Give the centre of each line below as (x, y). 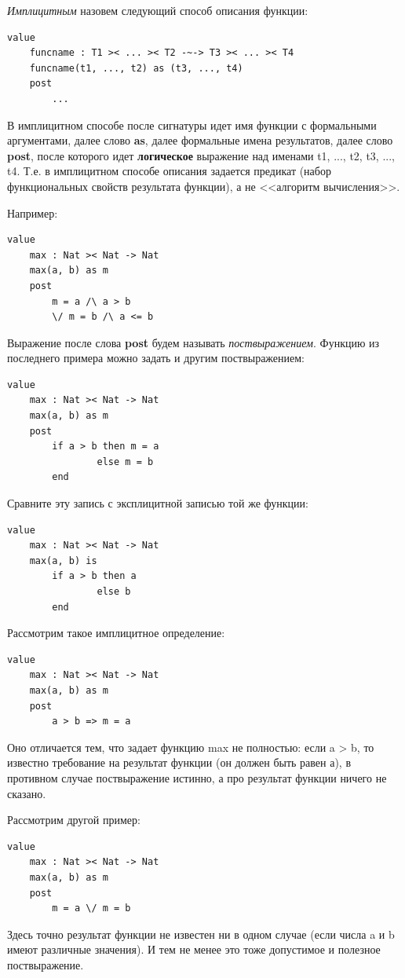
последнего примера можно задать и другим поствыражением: (156, 358)
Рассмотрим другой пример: (74, 820)
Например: (33, 212)
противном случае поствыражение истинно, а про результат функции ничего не (197, 777)
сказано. (27, 793)
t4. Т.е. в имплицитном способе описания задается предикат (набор (169, 171)
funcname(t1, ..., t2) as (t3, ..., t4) (136, 68)
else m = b (125, 462)
